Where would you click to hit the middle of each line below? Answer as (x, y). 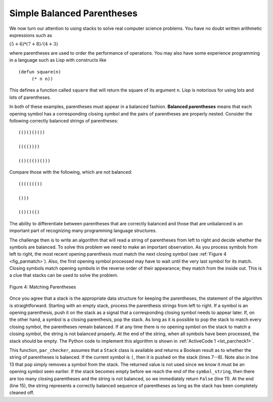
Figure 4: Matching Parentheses (43, 287)
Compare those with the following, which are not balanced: (71, 172)
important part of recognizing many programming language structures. (83, 231)
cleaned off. (22, 393)
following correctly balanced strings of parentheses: (64, 121)
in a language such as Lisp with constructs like (58, 60)
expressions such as (31, 35)
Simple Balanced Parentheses (73, 13)
